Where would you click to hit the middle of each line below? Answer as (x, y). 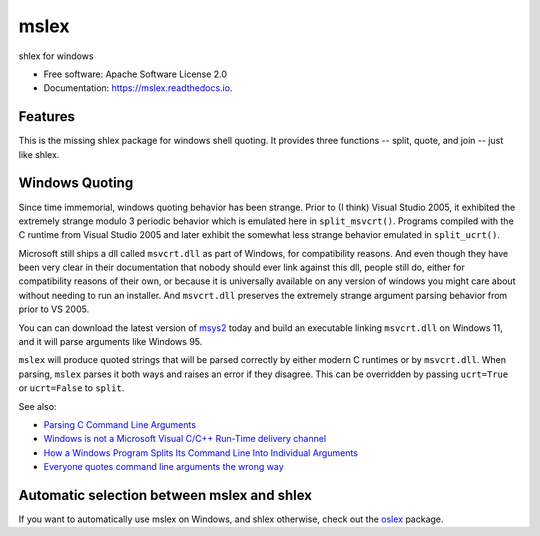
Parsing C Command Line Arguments (120, 424)
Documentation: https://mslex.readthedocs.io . (138, 88)
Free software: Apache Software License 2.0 (135, 74)
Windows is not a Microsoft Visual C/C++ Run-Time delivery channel (185, 439)
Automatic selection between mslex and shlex (165, 495)
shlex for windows (56, 56)
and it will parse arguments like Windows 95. (110, 342)
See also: (37, 406)
